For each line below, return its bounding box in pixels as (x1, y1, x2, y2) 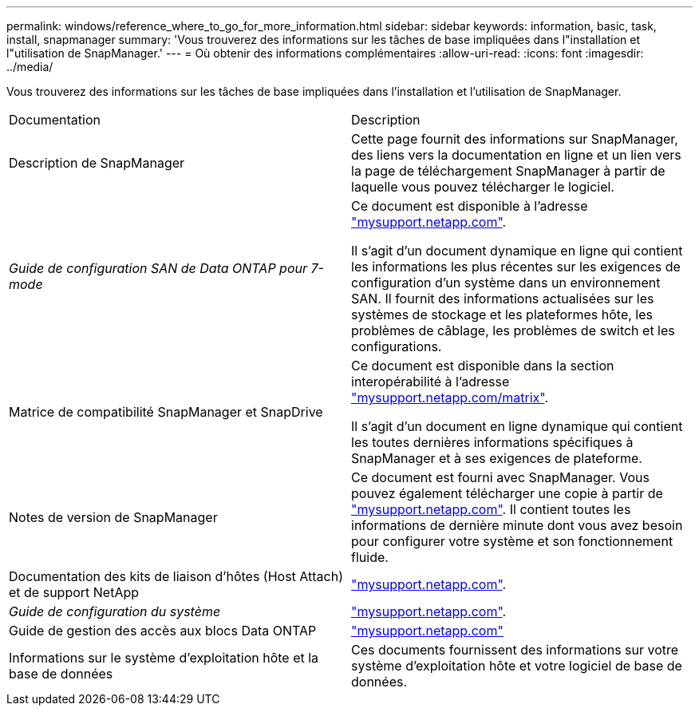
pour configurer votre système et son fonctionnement (351, 533, 673, 549)
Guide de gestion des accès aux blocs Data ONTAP (9, 623, 317, 639)
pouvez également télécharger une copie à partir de (351, 485, 663, 501)
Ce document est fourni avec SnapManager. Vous (351, 469, 650, 485)
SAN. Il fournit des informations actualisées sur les (351, 291, 654, 307)
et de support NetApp (9, 584, 140, 600)
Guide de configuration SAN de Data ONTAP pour (9, 260, 308, 276)
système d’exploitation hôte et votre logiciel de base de (351, 658, 682, 674)
